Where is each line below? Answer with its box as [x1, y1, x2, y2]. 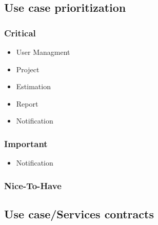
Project [16, 64, 39, 74]
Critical [4, 26, 36, 39]
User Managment [16, 47, 70, 57]
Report [16, 98, 38, 109]
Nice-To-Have [4, 179, 62, 192]
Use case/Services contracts [4, 206, 154, 222]
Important [4, 137, 48, 150]
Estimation [16, 81, 51, 92]
